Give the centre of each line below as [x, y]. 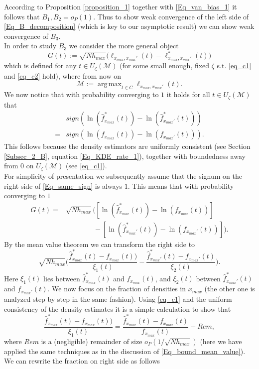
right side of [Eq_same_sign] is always [63, 185]
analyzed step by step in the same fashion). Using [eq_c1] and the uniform [118, 299]
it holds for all [188, 94]
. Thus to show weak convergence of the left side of [171, 16]
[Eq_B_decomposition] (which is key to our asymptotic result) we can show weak [129, 26]
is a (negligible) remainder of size [92, 341]
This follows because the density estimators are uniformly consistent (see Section [127, 146]
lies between [62, 278]
